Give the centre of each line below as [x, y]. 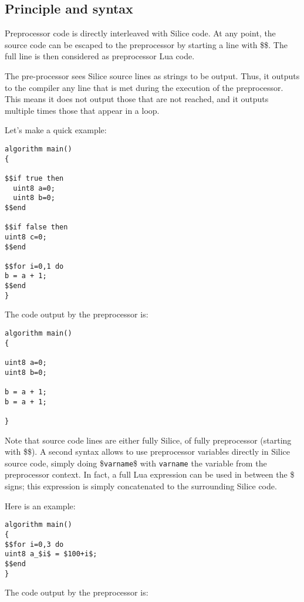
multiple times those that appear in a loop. [82, 110]
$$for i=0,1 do [34, 266]
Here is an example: [40, 505]
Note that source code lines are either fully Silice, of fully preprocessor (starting [148, 440]
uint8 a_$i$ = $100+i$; [51, 554]
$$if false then [36, 227]
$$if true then [34, 178]
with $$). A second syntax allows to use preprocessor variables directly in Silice [148, 451]
